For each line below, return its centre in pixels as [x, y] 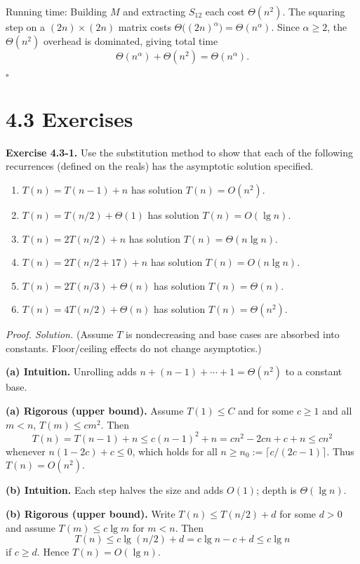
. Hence [53, 552]
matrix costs [145, 27]
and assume [31, 527]
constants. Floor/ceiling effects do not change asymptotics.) [134, 348]
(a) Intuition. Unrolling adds [71, 371]
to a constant [314, 371]
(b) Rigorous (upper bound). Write [91, 513]
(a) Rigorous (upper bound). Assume [95, 411]
